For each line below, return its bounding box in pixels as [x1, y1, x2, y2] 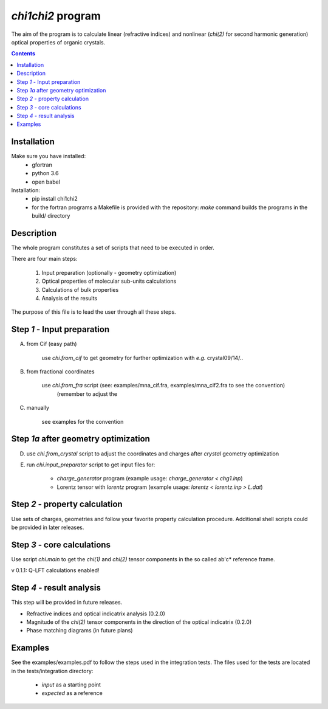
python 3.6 [32, 170, 59, 177]
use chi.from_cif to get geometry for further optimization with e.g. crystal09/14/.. [41, 354, 243, 361]
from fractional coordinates [26, 368, 95, 375]
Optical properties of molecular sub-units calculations [41, 277, 177, 285]
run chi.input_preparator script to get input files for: [26, 461, 155, 468]
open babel [32, 178, 61, 185]
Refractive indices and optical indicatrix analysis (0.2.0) [26, 610, 165, 617]
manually [26, 404, 50, 412]
